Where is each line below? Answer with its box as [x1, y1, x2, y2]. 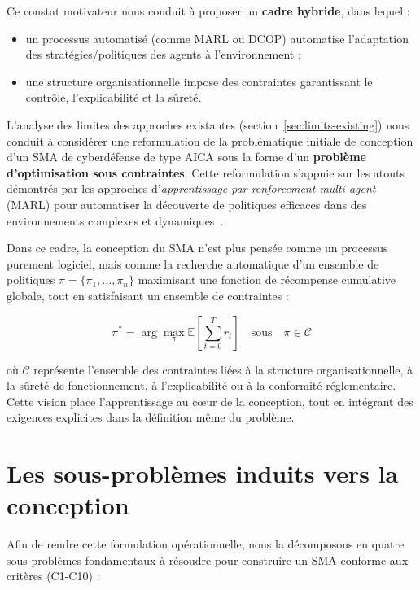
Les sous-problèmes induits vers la [7, 457, 399, 490]
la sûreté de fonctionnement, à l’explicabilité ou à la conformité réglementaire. [7, 377, 396, 394]
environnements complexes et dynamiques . [7, 212, 224, 229]
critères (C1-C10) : [7, 567, 100, 584]
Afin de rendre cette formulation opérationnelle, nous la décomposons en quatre [7, 535, 405, 553]
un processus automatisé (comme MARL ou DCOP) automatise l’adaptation [25, 29, 409, 46]
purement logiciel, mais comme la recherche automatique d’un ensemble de [7, 255, 379, 272]
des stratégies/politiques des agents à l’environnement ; [25, 46, 301, 63]
